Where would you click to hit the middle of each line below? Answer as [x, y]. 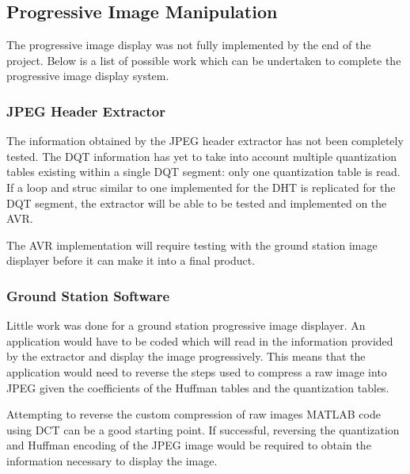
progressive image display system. [88, 76]
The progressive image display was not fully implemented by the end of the [189, 45]
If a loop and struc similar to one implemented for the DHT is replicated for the [201, 187]
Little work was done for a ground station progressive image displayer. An [186, 325]
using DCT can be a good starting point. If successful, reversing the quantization [203, 429]
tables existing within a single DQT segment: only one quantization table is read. [203, 172]
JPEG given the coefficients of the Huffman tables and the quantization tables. [198, 387]
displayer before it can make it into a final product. [131, 260]
